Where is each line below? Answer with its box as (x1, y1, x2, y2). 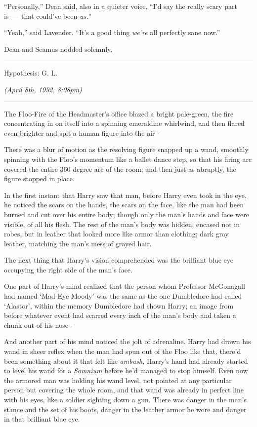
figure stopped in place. (4, 173, 75, 184)
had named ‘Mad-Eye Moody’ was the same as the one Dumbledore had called (4, 291, 242, 301)
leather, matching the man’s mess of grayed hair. (4, 238, 152, 248)
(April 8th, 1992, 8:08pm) (4, 84, 82, 94)
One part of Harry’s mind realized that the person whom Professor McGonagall (4, 281, 245, 291)
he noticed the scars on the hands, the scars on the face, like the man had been (4, 199, 244, 210)
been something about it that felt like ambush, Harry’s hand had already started (4, 355, 248, 366)
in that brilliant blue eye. (4, 414, 80, 424)
